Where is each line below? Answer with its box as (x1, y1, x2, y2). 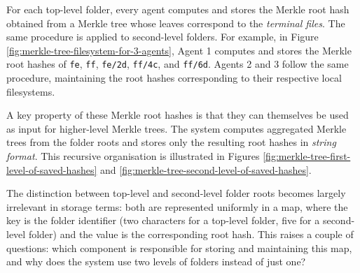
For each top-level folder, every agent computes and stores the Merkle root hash (6, 2, 349, 16)
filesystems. (6, 84, 55, 98)
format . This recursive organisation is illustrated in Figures (6, 149, 260, 163)
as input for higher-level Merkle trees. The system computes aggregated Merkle (6, 121, 347, 135)
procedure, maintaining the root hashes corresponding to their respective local (6, 71, 342, 85)
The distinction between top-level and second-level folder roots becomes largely (6, 186, 346, 200)
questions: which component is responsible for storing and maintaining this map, (6, 240, 352, 255)
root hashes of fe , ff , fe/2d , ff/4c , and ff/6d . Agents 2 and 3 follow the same (6, 57, 349, 71)
